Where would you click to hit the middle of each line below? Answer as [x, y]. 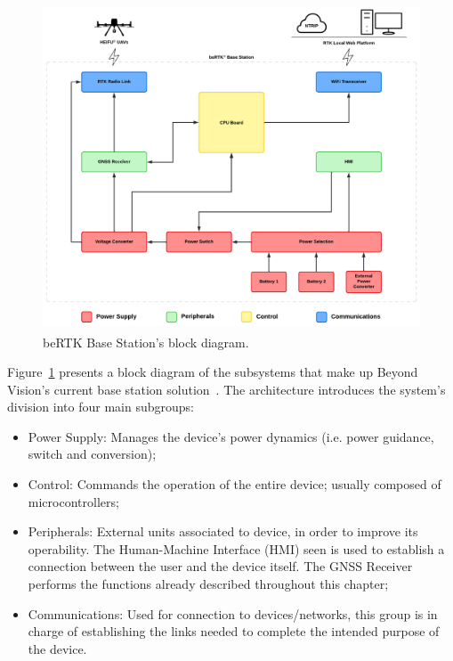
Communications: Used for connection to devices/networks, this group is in [233, 613]
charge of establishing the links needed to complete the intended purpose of [234, 631]
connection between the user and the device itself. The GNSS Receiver [220, 566]
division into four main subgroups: [101, 407]
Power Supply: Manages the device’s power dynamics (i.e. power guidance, [231, 436]
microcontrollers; [73, 501]
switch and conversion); [92, 454]
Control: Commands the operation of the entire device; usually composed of [235, 483]
